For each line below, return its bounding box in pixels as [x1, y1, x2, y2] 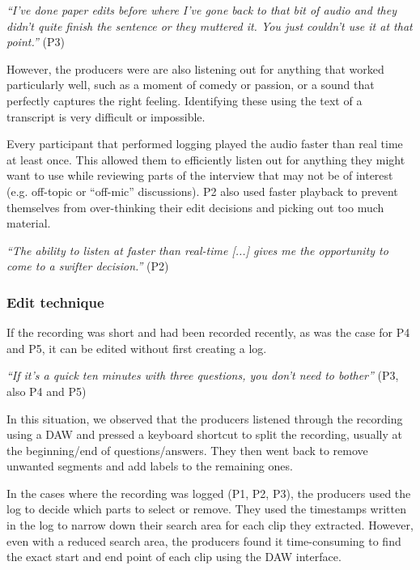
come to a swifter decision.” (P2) [6, 257, 169, 274]
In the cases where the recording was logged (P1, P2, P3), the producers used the [6, 484, 411, 501]
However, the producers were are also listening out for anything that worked [6, 60, 384, 77]
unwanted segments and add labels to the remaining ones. [6, 457, 293, 474]
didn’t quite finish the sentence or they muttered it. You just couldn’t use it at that [6, 17, 413, 34]
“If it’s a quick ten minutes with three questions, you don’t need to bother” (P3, [6, 367, 399, 384]
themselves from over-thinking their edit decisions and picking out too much [6, 198, 384, 215]
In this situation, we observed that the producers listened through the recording [6, 410, 403, 427]
